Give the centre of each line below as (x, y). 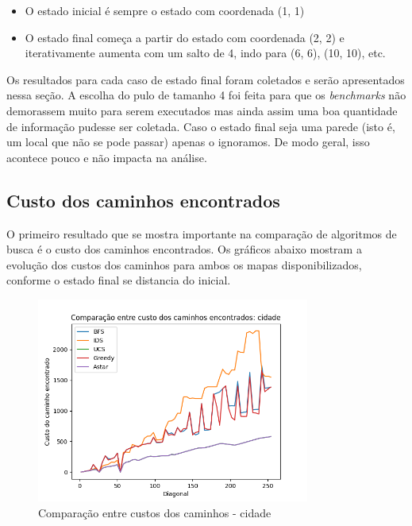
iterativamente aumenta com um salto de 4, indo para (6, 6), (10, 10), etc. (205, 53)
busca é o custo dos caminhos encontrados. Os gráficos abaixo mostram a (184, 249)
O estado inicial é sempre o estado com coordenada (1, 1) (165, 10)
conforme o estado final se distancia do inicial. (119, 280)
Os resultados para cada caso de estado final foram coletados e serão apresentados (206, 79)
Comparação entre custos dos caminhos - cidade (155, 512)
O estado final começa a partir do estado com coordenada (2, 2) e (185, 37)
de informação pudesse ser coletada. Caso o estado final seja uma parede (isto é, (201, 126)
